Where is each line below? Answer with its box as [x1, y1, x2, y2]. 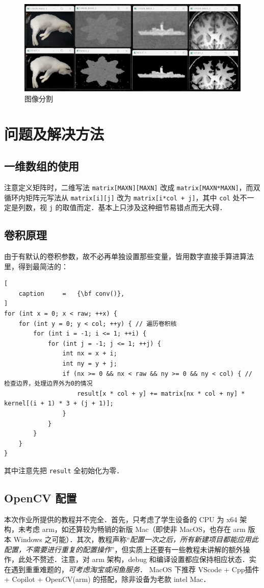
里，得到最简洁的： [4, 261, 68, 271]
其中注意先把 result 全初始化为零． [4, 465, 124, 475]
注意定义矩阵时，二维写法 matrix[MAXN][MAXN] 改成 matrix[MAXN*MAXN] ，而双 [4, 182, 260, 192]
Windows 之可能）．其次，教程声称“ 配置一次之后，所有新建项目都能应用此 [13, 534, 259, 545]
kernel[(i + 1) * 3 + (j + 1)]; [4, 400, 114, 407]
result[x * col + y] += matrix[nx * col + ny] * [77, 390, 245, 397]
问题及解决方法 [4, 123, 104, 144]
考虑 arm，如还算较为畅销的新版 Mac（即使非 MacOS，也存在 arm [25, 524, 246, 534]
